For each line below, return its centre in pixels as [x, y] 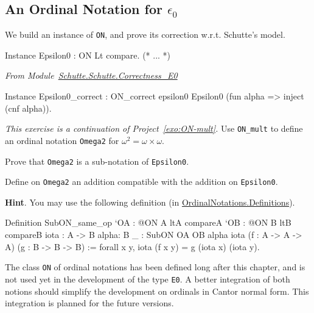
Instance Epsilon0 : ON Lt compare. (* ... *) [88, 55]
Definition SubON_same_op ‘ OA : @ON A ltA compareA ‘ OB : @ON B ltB [148, 222]
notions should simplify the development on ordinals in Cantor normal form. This [157, 291]
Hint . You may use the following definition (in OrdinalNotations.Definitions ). [150, 202]
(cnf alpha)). [28, 108]
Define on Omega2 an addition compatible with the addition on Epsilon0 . [141, 182]
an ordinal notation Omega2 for [62, 140]
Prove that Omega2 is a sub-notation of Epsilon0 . [97, 161]
